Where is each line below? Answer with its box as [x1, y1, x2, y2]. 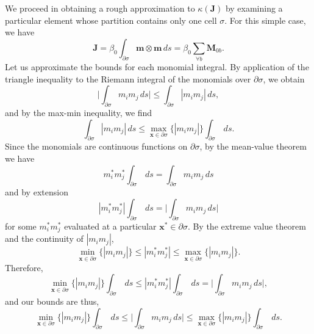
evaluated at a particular [64, 219, 157, 232]
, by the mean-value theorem [199, 140, 307, 153]
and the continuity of [5, 232, 84, 245]
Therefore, [5, 261, 43, 274]
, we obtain [263, 72, 305, 85]
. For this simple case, [224, 13, 306, 26]
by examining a [225, 2, 283, 14]
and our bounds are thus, [5, 294, 99, 307]
